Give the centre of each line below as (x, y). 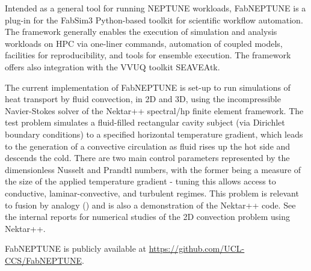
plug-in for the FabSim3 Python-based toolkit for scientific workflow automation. (154, 20)
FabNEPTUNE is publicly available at (76, 248)
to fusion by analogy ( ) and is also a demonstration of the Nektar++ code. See (150, 205)
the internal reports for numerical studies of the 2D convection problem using (148, 217)
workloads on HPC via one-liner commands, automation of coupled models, (144, 43)
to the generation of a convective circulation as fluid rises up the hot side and (148, 146)
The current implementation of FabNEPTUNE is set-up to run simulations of (148, 87)
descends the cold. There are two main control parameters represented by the (147, 158)
